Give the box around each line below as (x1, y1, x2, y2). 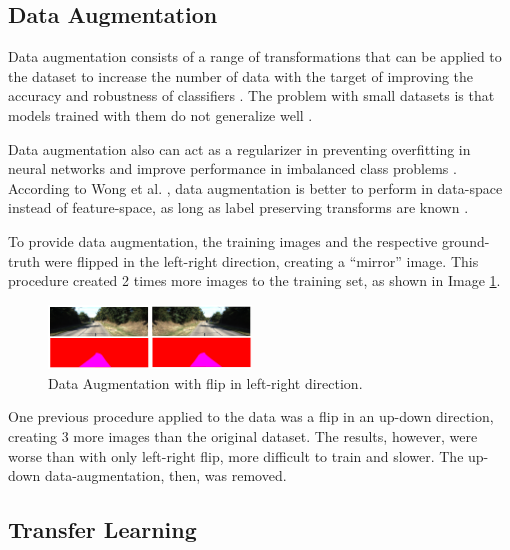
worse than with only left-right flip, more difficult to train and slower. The (8, 445, 464, 466)
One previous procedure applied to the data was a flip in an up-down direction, (8, 406, 494, 427)
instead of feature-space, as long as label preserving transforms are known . (8, 197, 469, 218)
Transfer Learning (8, 514, 197, 545)
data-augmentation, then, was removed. (44, 465, 287, 486)
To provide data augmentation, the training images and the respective (8, 230, 438, 251)
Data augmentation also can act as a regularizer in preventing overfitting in (8, 138, 471, 159)
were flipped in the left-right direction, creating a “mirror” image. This (44, 250, 479, 271)
